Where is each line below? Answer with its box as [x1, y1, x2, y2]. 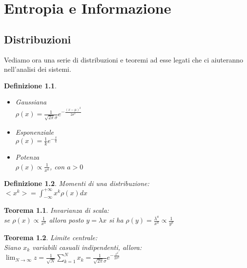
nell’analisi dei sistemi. [4, 64, 71, 74]
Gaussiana [15, 97, 47, 107]
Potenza [15, 152, 40, 162]
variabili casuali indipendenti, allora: [32, 242, 142, 252]
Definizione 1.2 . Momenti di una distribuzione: [4, 178, 149, 188]
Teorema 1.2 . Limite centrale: [4, 232, 98, 242]
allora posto [49, 215, 84, 225]
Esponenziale [15, 126, 54, 137]
